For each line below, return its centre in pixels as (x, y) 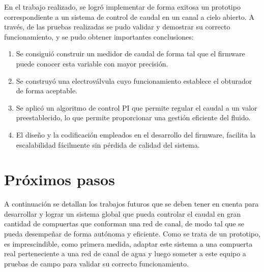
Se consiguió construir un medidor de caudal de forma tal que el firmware (130, 54)
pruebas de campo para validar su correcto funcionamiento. (96, 263)
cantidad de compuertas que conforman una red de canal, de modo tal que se (124, 224)
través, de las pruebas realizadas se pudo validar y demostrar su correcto (117, 27)
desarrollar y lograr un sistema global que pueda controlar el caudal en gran (123, 213)
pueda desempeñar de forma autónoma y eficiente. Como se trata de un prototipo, (132, 234)
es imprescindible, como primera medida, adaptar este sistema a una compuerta (128, 243)
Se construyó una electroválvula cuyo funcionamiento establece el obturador (134, 80)
